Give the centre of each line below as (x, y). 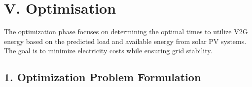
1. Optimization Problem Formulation (103, 77)
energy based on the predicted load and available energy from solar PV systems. (125, 41)
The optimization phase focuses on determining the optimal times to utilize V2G (126, 32)
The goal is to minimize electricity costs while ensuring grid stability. (108, 51)
